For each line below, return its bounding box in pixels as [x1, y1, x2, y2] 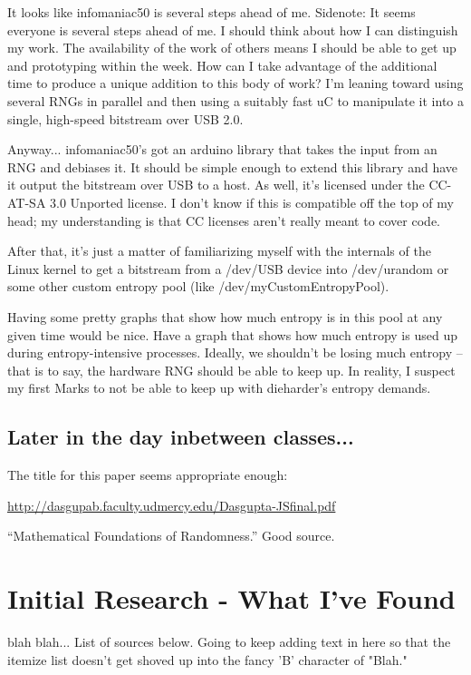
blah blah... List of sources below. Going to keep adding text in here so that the [7, 631, 451, 651]
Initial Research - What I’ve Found [7, 580, 456, 617]
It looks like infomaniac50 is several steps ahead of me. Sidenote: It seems [7, 3, 416, 21]
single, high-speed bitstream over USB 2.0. [7, 109, 244, 128]
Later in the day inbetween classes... [7, 423, 354, 451]
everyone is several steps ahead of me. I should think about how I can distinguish [7, 20, 458, 39]
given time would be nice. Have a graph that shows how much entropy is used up [7, 325, 457, 344]
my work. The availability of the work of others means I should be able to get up [7, 38, 457, 57]
